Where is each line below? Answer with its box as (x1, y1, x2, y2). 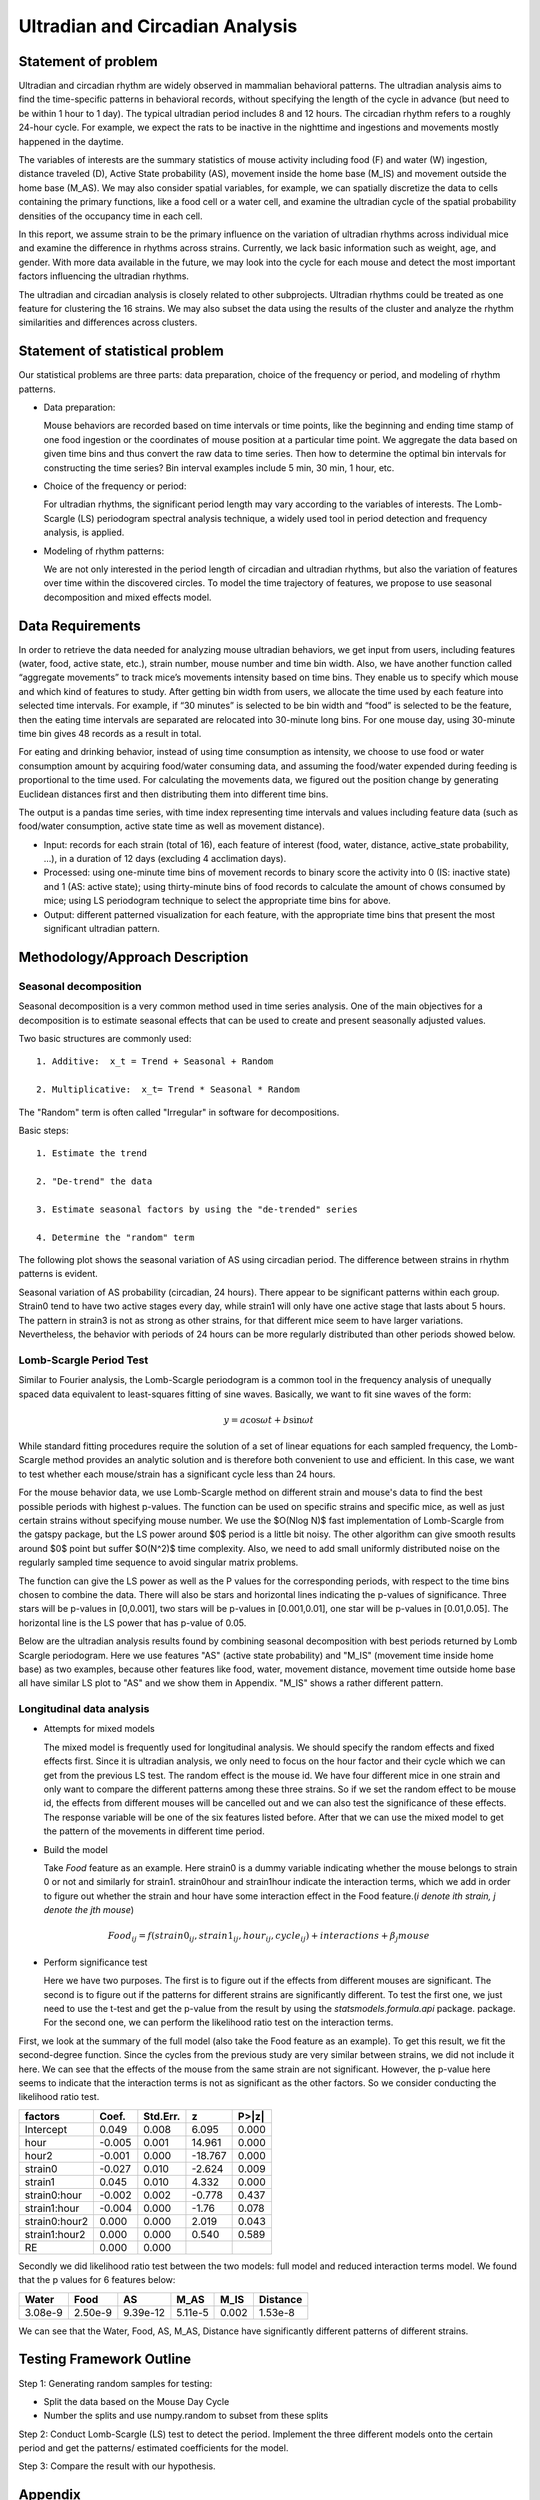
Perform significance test (43, 1956, 148, 1968)
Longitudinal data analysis (18, 1702, 150, 1716)
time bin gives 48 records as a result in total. (18, 727, 202, 739)
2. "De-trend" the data (36, 1176, 153, 1187)
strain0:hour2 (24, 2214, 89, 2228)
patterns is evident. (18, 1268, 99, 1280)
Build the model (43, 1843, 109, 1855)
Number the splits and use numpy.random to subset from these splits (43, 2410, 329, 2422)
